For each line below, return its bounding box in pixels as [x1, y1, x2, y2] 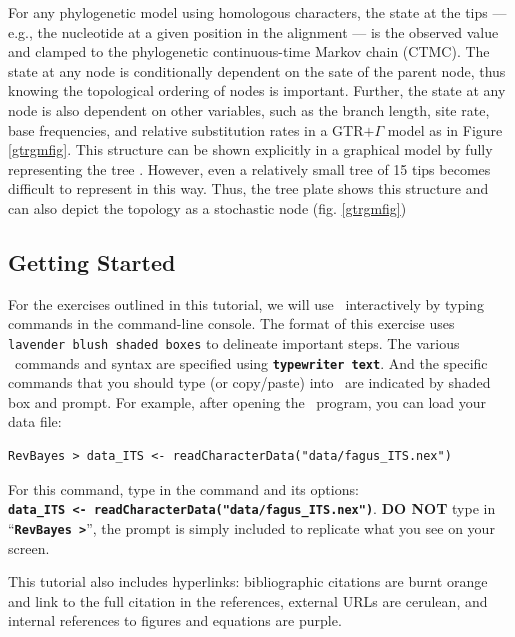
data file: [8, 411, 62, 432]
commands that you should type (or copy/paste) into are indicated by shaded [8, 372, 491, 393]
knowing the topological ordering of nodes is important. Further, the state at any [8, 80, 506, 101]
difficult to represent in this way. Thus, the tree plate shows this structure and [8, 178, 489, 199]
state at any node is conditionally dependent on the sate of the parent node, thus [8, 60, 506, 81]
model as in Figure [387, 119, 503, 140]
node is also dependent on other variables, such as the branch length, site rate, [8, 99, 490, 120]
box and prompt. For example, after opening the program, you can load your [8, 391, 487, 412]
